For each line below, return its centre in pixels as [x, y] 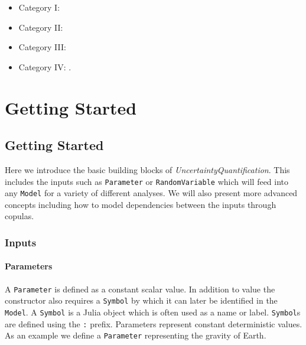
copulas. [19, 216]
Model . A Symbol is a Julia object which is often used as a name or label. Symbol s [153, 312]
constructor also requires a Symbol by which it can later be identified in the [141, 300]
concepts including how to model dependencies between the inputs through [141, 204]
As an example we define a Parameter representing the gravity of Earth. [136, 335]
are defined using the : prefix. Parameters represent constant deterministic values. [154, 323]
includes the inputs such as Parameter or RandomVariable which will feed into [147, 181]
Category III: [42, 47]
